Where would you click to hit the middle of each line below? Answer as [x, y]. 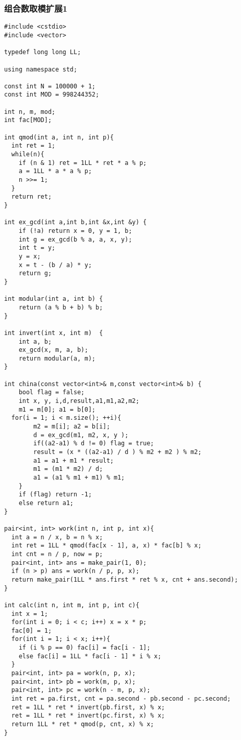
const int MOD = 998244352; [52, 95]
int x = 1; [30, 614]
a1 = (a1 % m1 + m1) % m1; [79, 478]
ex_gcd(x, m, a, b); [53, 350]
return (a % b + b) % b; [61, 307]
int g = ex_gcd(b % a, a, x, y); [75, 239]
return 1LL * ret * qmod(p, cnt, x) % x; [83, 724]
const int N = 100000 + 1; [50, 86]
